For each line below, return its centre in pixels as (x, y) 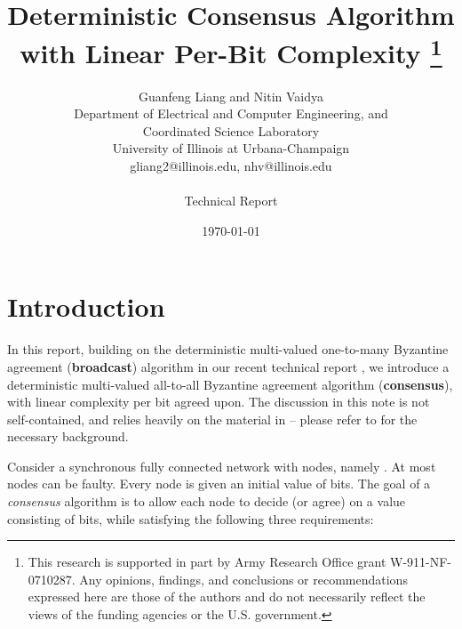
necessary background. (68, 436)
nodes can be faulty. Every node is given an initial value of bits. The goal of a (219, 484)
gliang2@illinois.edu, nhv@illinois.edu (231, 166)
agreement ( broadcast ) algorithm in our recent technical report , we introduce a (228, 366)
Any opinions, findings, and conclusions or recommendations (243, 579)
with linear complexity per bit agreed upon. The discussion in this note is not (219, 402)
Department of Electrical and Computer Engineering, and (231, 113)
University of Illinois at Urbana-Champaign (231, 148)
